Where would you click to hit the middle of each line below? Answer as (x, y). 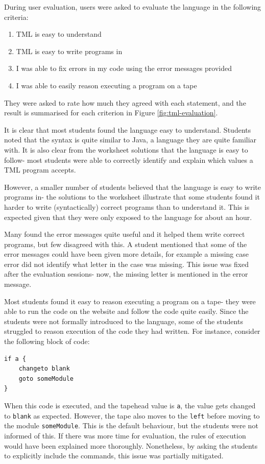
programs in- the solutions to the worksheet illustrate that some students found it (132, 197)
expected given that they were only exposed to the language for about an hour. (128, 217)
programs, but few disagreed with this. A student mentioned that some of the (126, 244)
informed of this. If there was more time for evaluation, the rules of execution (125, 435)
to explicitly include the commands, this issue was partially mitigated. (114, 456)
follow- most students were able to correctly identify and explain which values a (129, 160)
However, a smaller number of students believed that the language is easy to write (132, 187)
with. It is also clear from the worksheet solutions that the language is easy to (126, 149)
